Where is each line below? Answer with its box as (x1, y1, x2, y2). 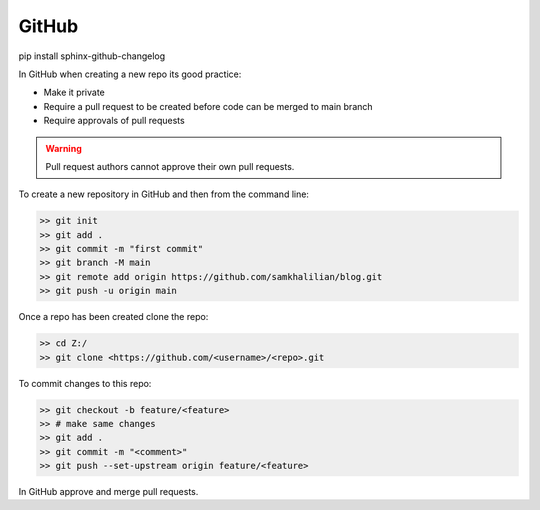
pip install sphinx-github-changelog (18, 50, 166, 62)
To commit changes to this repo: (18, 377, 152, 389)
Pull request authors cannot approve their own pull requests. (45, 160, 295, 172)
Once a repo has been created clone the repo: (18, 311, 209, 323)
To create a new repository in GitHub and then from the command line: (18, 188, 310, 200)
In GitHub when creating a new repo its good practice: (18, 68, 242, 80)
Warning (45, 142, 82, 154)
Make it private (43, 86, 105, 99)
